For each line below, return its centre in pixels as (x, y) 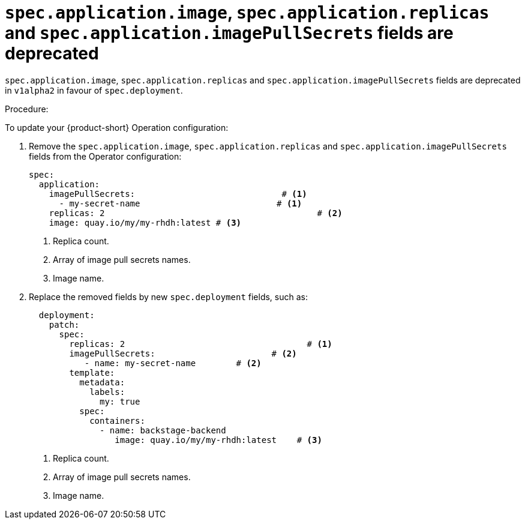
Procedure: (27, 109)
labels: (107, 392)
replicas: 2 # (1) (201, 344)
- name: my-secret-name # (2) (173, 363)
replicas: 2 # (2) (196, 213)
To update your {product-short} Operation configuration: (117, 127)
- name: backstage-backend (163, 430)
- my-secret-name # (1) (181, 203)
